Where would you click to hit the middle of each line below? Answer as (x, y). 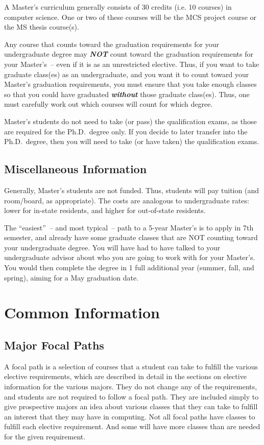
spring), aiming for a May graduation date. (71, 277)
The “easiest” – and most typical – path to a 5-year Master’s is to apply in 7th (129, 227)
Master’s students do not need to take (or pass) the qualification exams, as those (130, 121)
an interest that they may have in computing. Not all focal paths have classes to (130, 416)
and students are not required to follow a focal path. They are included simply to (131, 396)
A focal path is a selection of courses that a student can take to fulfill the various (131, 366)
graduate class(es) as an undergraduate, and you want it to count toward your (127, 74)
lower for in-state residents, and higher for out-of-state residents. (105, 210)
